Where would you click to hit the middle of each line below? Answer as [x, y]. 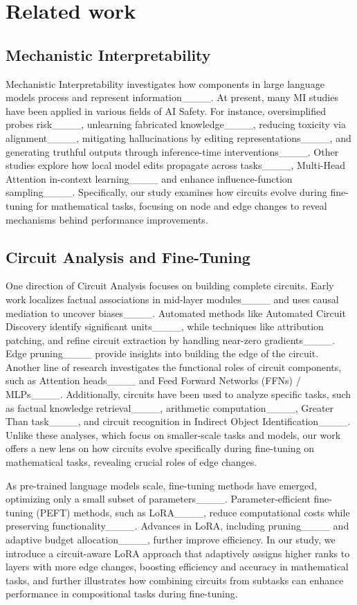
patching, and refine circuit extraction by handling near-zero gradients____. [170, 340]
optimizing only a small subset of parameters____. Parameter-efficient [158, 499]
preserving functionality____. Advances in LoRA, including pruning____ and [177, 526]
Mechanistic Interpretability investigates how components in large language [165, 83]
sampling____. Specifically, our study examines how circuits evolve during [166, 192]
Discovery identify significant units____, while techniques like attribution [165, 326]
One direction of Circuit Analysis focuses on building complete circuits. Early [170, 286]
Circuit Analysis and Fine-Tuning [128, 256]
